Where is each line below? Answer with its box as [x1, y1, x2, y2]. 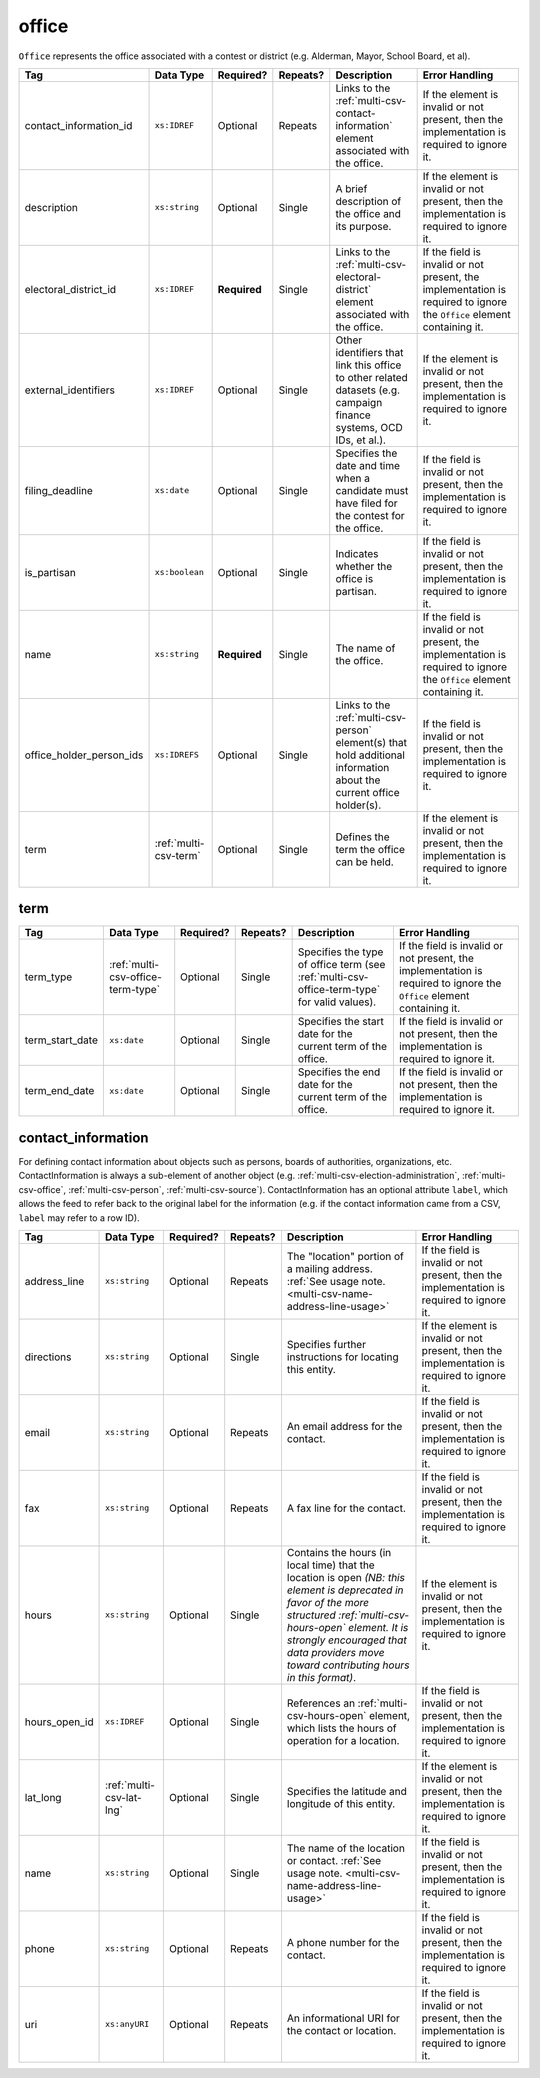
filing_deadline [24, 483, 94, 497]
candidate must [335, 483, 409, 497]
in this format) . [286, 1670, 357, 1684]
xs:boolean [154, 567, 204, 578]
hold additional [335, 748, 405, 762]
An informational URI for [286, 2011, 400, 2025]
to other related [335, 370, 409, 384]
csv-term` [154, 848, 201, 862]
